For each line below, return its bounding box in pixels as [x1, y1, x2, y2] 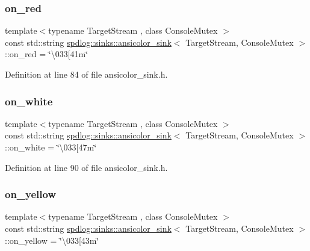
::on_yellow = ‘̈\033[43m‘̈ [5, 234, 99, 246]
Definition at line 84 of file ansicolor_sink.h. [5, 68, 168, 80]
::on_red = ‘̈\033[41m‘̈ [5, 48, 88, 60]
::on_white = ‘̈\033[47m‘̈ [5, 141, 97, 153]
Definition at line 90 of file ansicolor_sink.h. [5, 161, 168, 173]
